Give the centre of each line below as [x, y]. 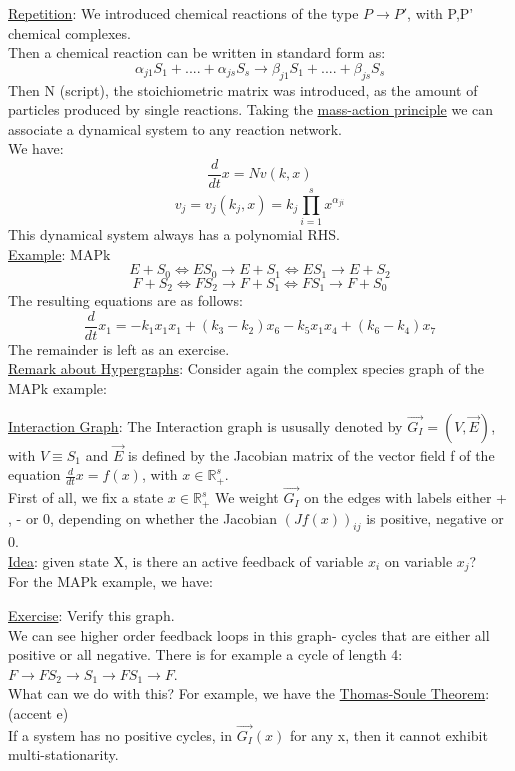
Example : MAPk [59, 253]
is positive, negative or [435, 517]
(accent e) [38, 713]
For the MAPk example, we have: [110, 581]
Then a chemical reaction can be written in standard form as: [197, 52]
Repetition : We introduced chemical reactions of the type [183, 13]
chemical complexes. [69, 32]
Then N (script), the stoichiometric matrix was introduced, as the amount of [243, 89]
